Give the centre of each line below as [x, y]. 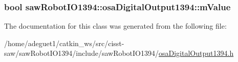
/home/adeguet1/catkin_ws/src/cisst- [64, 43]
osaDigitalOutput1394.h [196, 53]
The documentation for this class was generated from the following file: [115, 26]
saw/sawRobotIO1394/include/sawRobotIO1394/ [82, 53]
